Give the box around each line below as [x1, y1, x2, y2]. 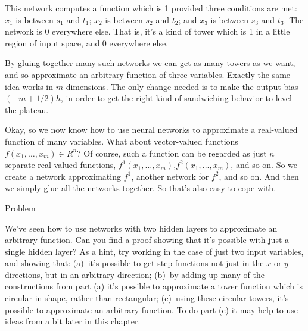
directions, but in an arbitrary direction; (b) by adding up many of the [5, 268, 265, 280]
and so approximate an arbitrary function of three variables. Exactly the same [5, 68, 291, 80]
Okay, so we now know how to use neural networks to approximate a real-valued [5, 123, 298, 136]
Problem [5, 201, 36, 214]
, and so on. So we [231, 158, 298, 171]
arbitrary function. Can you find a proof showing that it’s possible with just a [5, 233, 290, 246]
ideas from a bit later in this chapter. [5, 315, 141, 327]
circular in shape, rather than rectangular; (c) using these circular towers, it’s [5, 292, 289, 304]
